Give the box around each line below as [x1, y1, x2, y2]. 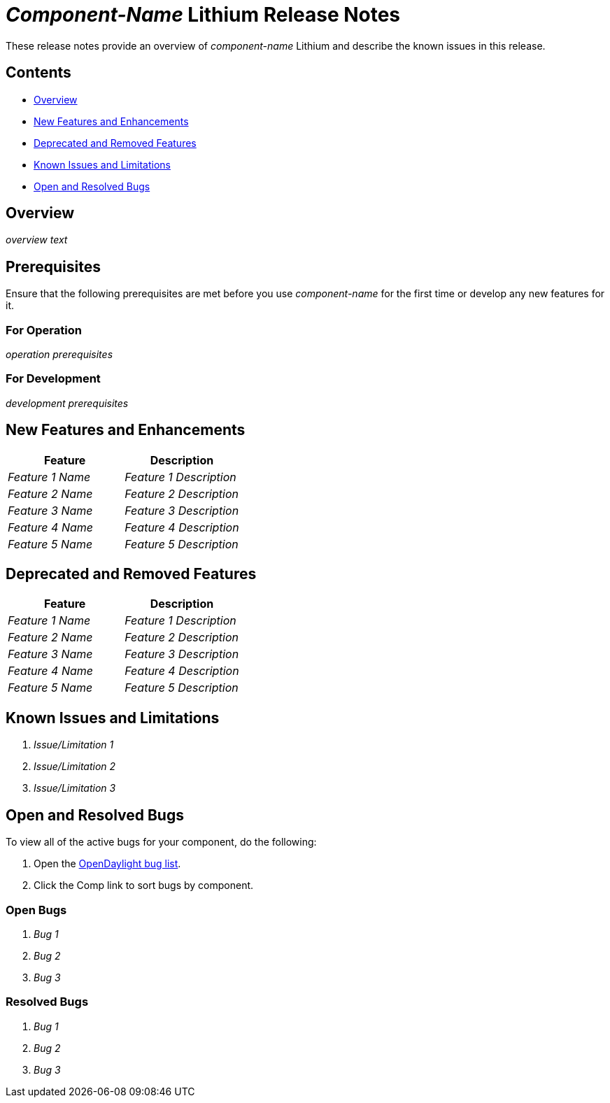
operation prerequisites [6, 348, 113, 361]
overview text [6, 234, 68, 246]
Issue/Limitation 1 [34, 739, 114, 751]
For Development [6, 371, 101, 386]
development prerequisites [6, 397, 129, 409]
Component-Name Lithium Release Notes [6, 3, 401, 27]
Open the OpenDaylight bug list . [34, 858, 181, 870]
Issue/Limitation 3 [34, 782, 116, 795]
